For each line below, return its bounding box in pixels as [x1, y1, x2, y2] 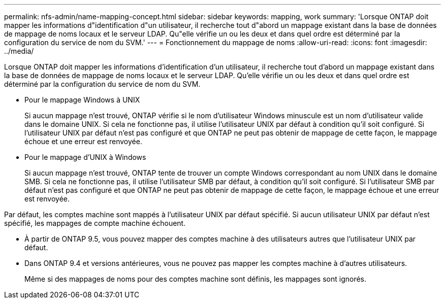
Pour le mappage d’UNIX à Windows [24, 153, 146, 161]
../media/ [4, 47, 34, 55]
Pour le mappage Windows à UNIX [24, 95, 140, 104]
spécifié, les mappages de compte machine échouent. [4, 219, 186, 227]
